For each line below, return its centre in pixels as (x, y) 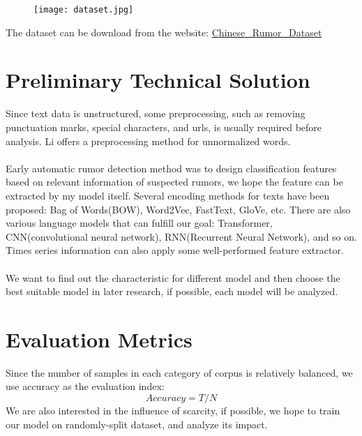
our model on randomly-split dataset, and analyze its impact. (137, 424)
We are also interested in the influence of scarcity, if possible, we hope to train (173, 410)
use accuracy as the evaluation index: (85, 386)
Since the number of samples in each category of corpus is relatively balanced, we (179, 372)
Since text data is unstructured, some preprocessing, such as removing (156, 113)
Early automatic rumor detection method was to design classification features (171, 168)
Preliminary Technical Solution (158, 80)
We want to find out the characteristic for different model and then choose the (173, 277)
